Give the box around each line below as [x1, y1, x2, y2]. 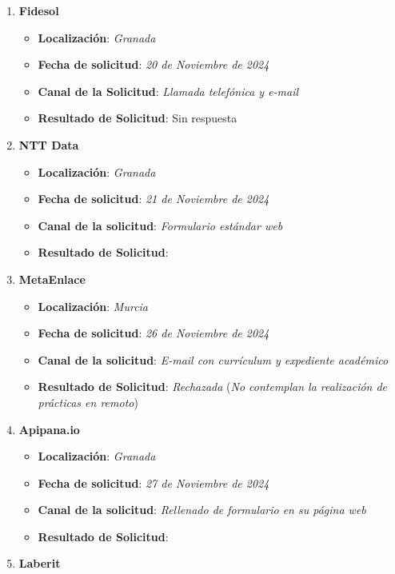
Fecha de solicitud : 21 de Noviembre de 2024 [38, 190, 269, 207]
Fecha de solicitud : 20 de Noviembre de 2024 [38, 56, 269, 73]
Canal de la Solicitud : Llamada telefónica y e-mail [38, 82, 299, 99]
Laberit [18, 555, 61, 572]
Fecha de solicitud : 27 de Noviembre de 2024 [38, 474, 269, 491]
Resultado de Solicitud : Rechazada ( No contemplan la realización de [38, 378, 388, 395]
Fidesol [18, 2, 59, 18]
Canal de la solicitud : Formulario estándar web [38, 217, 283, 233]
